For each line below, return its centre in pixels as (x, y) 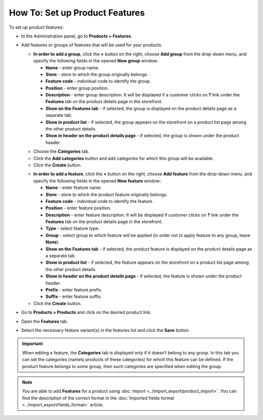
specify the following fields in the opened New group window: (96, 61)
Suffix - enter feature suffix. (74, 296)
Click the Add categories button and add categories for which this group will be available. (124, 158)
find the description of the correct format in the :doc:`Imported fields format (98, 398)
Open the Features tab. (45, 321)
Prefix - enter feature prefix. (74, 290)
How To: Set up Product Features (77, 13)
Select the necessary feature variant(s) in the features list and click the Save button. (105, 330)
